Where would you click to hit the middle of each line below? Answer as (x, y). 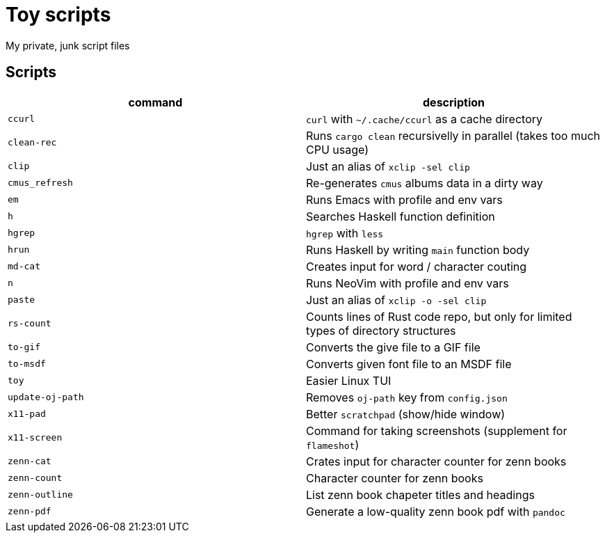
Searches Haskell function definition (401, 216)
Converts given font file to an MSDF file (409, 364)
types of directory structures (381, 330)
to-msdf (27, 364)
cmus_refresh (40, 183)
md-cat (24, 267)
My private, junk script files (68, 45)
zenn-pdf (30, 512)
